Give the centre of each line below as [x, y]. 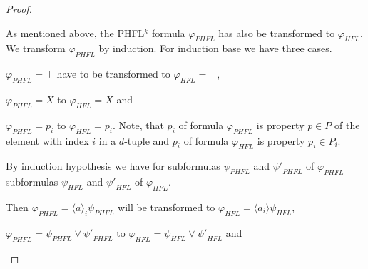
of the [347, 125]
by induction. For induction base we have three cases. [215, 48]
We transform [36, 48]
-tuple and [147, 140]
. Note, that [138, 125]
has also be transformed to [277, 32]
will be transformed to [167, 207]
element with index [47, 140]
